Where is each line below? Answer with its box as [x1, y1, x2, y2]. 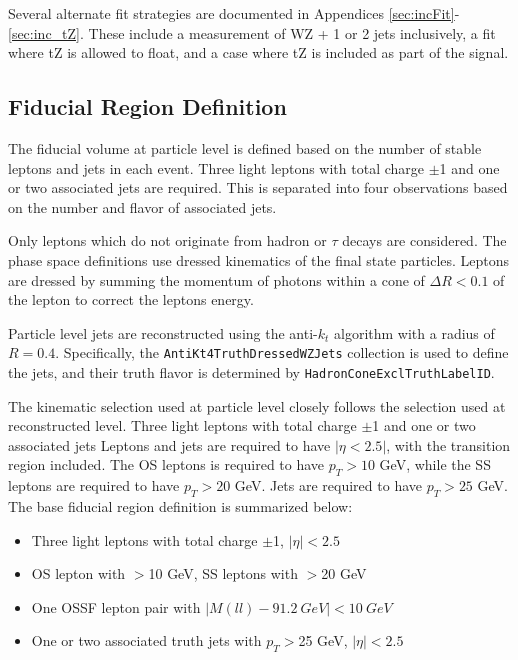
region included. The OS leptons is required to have [8, 454, 325, 475]
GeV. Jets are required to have [234, 475, 422, 496]
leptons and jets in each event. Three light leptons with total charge [8, 157, 425, 178]
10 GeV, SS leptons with [148, 563, 298, 584]
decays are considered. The [342, 230, 507, 251]
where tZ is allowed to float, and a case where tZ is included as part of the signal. [8, 42, 509, 63]
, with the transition [386, 434, 511, 455]
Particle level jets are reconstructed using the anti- [8, 322, 318, 343]
